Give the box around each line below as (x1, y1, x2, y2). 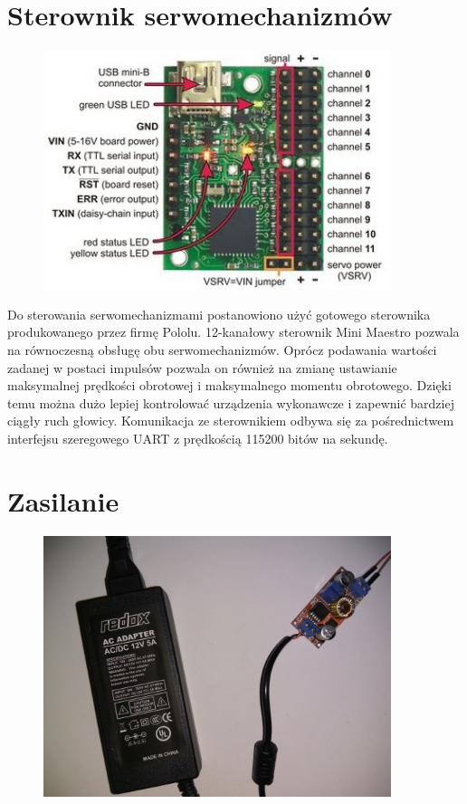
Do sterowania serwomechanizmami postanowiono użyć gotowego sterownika (7, 304, 431, 323)
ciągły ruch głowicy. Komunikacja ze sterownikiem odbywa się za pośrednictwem (7, 411, 454, 430)
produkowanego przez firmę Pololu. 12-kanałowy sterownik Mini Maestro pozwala (7, 322, 460, 341)
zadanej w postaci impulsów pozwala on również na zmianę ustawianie (7, 358, 397, 377)
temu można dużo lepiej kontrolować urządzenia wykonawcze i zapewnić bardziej (7, 393, 454, 412)
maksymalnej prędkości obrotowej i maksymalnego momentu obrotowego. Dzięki (7, 376, 452, 395)
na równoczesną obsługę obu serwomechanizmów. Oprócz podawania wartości (7, 340, 437, 359)
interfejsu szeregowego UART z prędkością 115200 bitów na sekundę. (7, 428, 388, 447)
